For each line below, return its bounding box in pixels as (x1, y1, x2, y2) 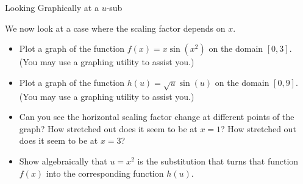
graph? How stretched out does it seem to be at (19, 122, 198, 135)
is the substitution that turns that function (137, 154, 299, 167)
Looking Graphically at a (5, 1, 99, 13)
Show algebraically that (19, 154, 107, 167)
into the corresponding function (46, 166, 164, 179)
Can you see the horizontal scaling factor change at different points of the (19, 110, 294, 123)
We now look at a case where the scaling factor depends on (5, 21, 226, 34)
